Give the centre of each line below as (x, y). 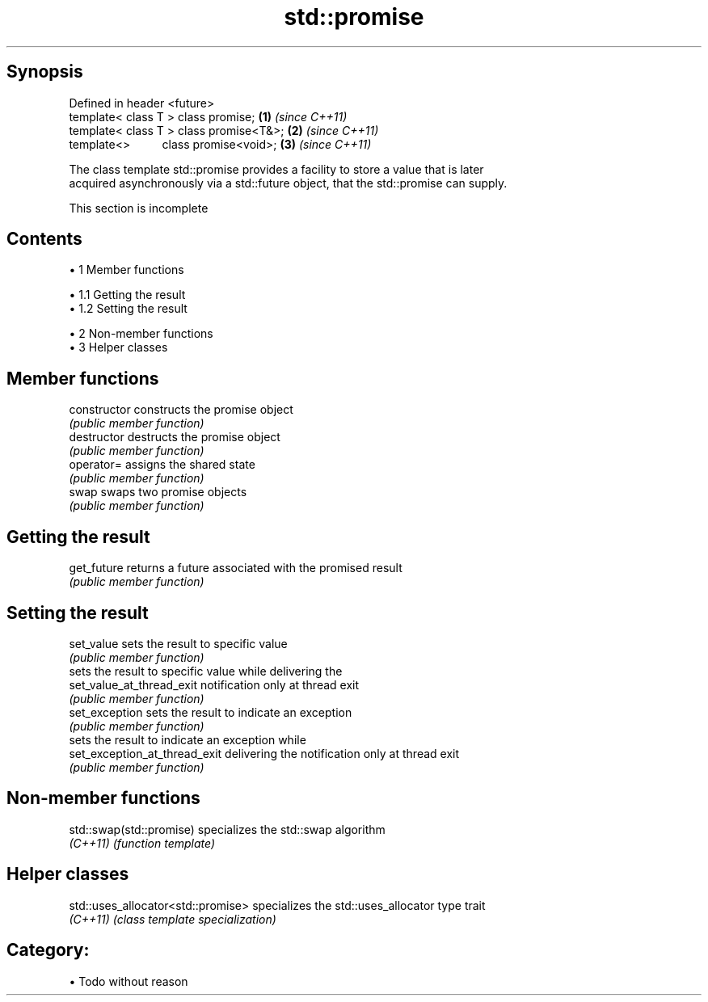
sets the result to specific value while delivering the (206, 671)
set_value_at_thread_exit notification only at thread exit (214, 684)
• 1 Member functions (126, 270)
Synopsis (45, 72)
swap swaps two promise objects (158, 492)
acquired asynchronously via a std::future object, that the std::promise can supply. (288, 183)
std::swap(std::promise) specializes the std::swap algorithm (227, 829)
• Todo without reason (129, 981)
